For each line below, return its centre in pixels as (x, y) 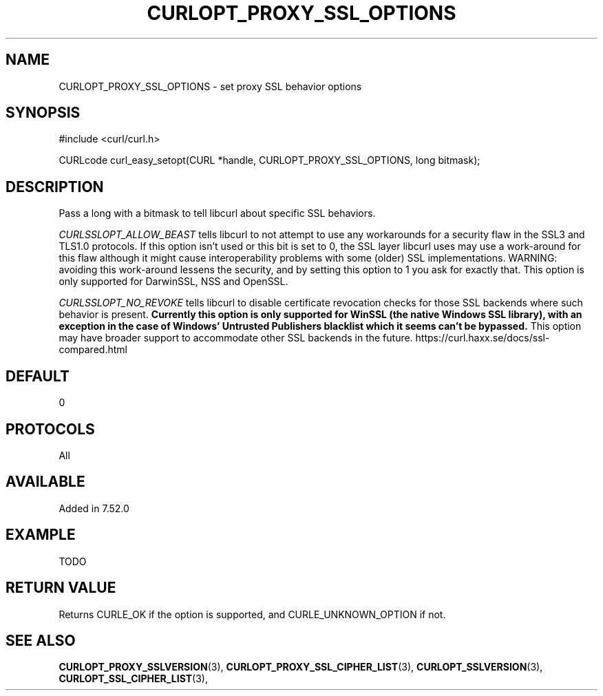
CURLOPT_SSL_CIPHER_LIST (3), (133, 679)
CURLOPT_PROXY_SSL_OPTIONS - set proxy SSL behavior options (210, 86)
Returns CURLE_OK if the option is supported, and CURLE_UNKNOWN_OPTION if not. (252, 614)
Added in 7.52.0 (94, 508)
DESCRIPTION (55, 187)
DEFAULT (38, 376)
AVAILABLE (45, 482)
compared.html (93, 350)
